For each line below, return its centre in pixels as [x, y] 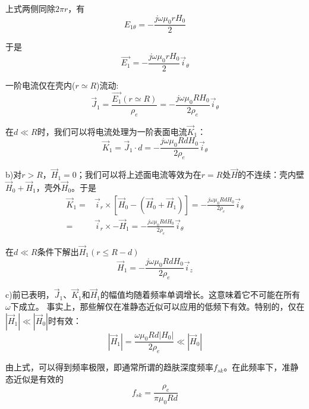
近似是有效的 [38, 378]
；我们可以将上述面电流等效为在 [139, 174]
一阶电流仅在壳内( [40, 85]
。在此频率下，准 [257, 367]
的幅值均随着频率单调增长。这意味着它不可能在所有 [201, 295]
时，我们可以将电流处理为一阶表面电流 [112, 131]
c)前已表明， [30, 295]
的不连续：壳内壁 [271, 174]
